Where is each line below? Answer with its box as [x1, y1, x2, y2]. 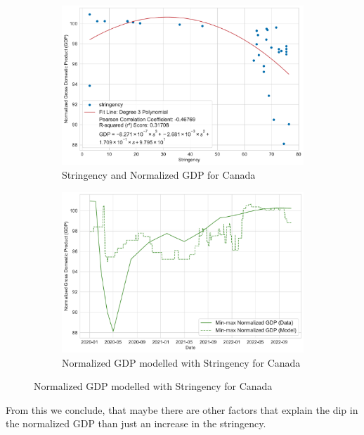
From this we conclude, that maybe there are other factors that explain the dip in [6, 402, 358, 417]
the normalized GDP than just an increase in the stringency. [6, 416, 266, 431]
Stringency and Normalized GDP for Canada [62, 168, 256, 182]
